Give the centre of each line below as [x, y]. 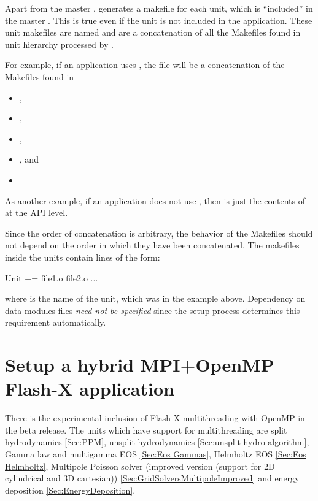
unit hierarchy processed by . [59, 44]
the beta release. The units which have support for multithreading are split [146, 430]
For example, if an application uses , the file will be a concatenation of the [145, 65]
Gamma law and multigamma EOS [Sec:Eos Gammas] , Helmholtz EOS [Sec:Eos [156, 453]
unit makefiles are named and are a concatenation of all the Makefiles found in [153, 32]
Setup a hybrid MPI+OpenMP [140, 365]
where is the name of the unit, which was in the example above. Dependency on [155, 298]
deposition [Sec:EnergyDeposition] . [70, 490]
